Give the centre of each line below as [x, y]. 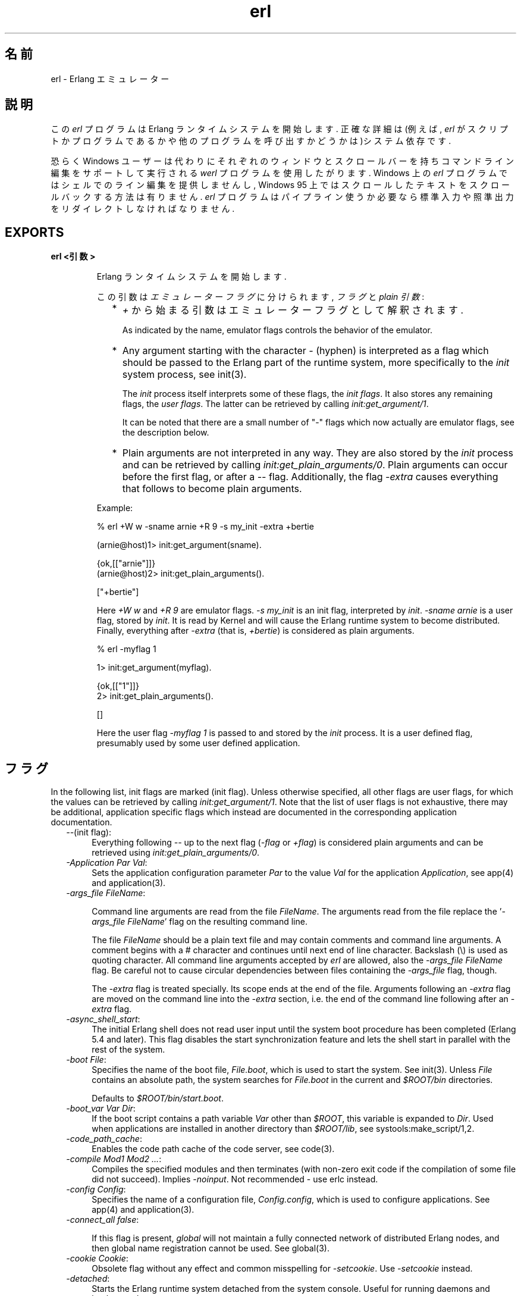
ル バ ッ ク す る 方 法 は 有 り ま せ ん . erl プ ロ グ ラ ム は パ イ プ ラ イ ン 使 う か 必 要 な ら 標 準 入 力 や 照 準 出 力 [282, 197]
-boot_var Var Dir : [101, 1109]
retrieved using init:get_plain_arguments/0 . [176, 853]
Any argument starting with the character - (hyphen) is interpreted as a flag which [305, 351]
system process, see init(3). [184, 375]
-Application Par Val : [107, 863]
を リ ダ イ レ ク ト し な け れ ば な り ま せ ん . [143, 209]
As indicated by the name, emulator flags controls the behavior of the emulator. [277, 330]
